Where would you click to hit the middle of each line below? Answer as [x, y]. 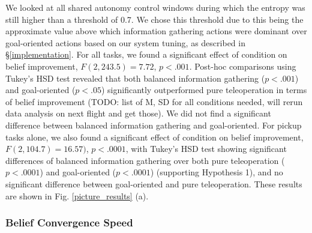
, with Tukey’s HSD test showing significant [206, 149]
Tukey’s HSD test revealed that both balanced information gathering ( [135, 78]
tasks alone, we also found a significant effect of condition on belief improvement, [154, 137]
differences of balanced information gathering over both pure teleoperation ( [145, 160]
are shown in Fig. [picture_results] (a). [77, 195]
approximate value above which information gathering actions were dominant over [156, 31]
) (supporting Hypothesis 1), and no [217, 172]
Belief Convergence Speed [69, 222]
